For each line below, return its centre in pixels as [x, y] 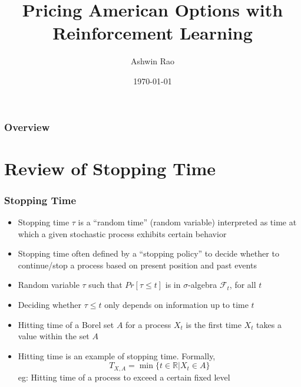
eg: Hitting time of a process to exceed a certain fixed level [124, 377]
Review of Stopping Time [110, 168]
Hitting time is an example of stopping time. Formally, [117, 355]
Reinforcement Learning [153, 33]
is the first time [214, 324]
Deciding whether [49, 304]
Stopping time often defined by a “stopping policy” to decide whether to [148, 253]
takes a [269, 324]
